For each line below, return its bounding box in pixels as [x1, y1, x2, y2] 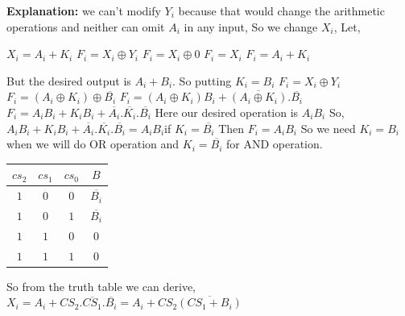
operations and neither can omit [6, 18, 165, 35]
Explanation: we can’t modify [6, 2, 161, 19]
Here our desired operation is [155, 103, 299, 120]
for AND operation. [225, 135, 323, 152]
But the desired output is [6, 72, 131, 89]
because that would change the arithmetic [178, 2, 385, 19]
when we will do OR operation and [6, 135, 180, 152]
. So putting [172, 72, 232, 89]
